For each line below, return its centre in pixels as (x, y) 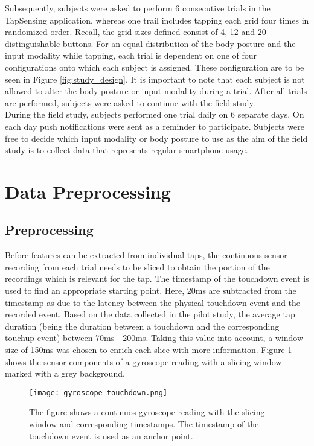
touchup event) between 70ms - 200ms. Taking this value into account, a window (154, 338)
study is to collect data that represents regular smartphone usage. (127, 150)
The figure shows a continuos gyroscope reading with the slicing (147, 412)
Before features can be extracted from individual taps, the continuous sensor (146, 255)
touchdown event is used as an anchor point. (111, 435)
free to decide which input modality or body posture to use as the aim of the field (156, 138)
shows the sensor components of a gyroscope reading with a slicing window (143, 361)
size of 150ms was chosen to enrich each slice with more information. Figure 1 (149, 350)
